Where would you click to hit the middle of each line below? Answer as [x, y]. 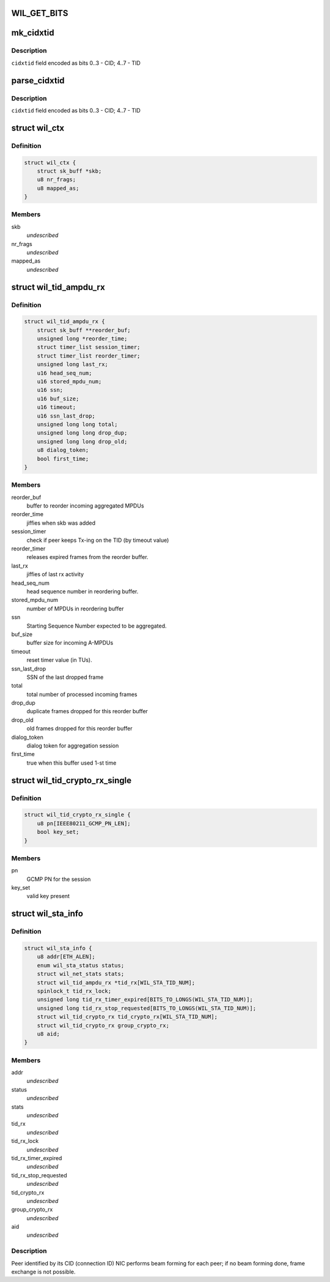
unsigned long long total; [78, 425]
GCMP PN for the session [59, 879]
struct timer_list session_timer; [89, 347]
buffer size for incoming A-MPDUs [70, 643]
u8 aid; [49, 1034]
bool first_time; [63, 459]
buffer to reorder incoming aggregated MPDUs [85, 506]
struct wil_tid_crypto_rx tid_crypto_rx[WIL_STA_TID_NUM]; [127, 1017]
